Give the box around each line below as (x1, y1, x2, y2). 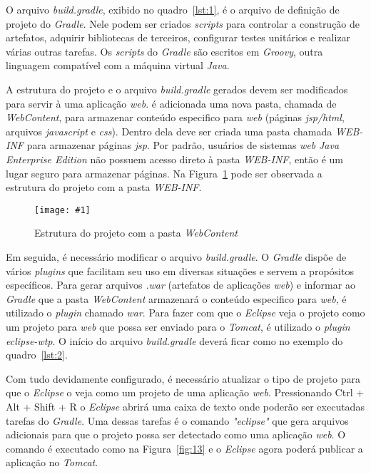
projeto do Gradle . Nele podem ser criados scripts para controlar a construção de (6, 16, 360, 31)
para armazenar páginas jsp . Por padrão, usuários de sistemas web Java (26, 138, 340, 153)
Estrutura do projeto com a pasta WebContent (34, 225, 238, 240)
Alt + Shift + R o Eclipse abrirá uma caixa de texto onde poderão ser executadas (6, 398, 365, 413)
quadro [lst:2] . (6, 347, 68, 362)
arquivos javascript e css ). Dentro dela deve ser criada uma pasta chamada (6, 123, 332, 138)
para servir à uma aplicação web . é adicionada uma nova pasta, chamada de (6, 96, 337, 110)
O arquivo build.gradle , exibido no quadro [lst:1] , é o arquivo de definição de (6, 2, 340, 16)
